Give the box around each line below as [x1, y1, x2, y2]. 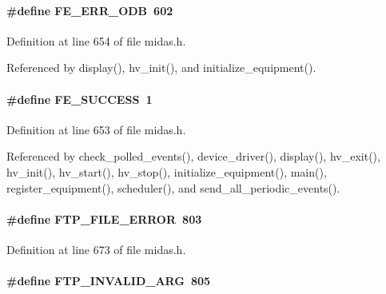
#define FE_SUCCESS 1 [6, 90, 153, 107]
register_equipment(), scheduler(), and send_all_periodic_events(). [6, 179, 340, 196]
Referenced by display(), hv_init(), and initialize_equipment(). [6, 59, 316, 76]
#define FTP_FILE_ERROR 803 [6, 210, 202, 227]
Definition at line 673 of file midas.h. [6, 240, 186, 257]
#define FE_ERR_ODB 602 [6, 2, 173, 18]
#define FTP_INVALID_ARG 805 [6, 272, 211, 289]
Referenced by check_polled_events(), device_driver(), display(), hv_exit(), [6, 148, 380, 165]
